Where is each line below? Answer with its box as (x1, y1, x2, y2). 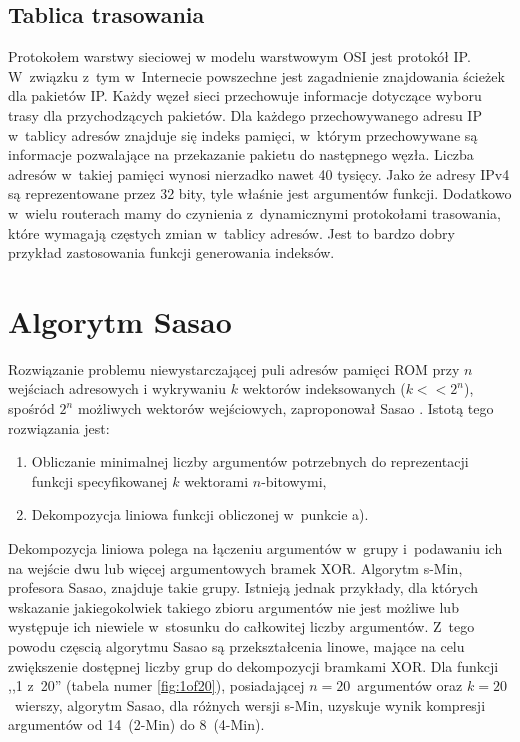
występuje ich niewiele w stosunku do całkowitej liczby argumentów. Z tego (8, 616, 475, 637)
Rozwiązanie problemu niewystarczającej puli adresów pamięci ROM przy (8, 358, 460, 379)
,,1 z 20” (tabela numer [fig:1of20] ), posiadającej (8, 675, 305, 696)
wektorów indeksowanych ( (242, 378, 406, 399)
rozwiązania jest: (8, 417, 110, 438)
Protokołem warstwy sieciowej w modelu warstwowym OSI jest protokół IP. (8, 46, 471, 67)
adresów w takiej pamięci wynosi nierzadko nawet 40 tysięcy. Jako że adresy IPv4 (8, 163, 510, 184)
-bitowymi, (261, 470, 327, 491)
